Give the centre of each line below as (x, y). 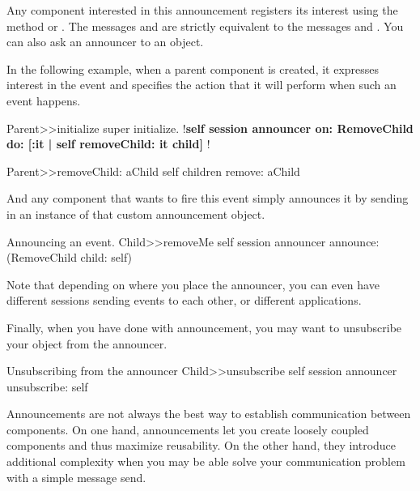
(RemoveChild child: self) (70, 257)
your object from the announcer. (87, 343)
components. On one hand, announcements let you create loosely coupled (188, 429)
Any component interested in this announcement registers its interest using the (202, 10)
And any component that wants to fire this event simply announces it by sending (208, 198)
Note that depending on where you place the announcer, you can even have (193, 284)
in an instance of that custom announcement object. (136, 213)
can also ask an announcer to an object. (105, 42)
